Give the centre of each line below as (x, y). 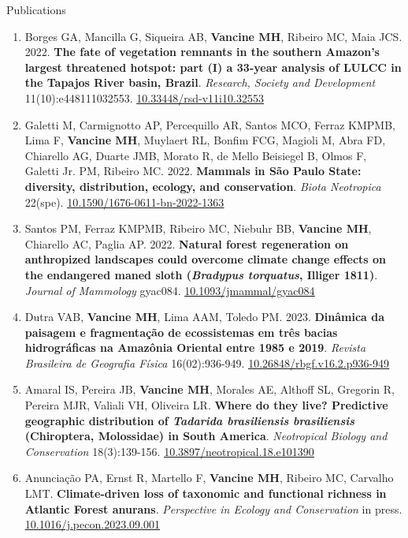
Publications (36, 9)
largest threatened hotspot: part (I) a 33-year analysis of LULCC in (213, 67)
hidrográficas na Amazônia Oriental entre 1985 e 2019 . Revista (195, 347)
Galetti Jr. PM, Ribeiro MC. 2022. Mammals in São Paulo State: (193, 171)
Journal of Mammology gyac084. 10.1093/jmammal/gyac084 (170, 290)
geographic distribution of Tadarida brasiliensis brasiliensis (190, 420)
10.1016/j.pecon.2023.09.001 (92, 524)
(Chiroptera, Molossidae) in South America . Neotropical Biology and (206, 436)
